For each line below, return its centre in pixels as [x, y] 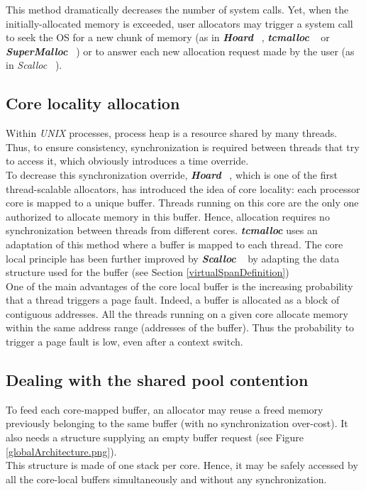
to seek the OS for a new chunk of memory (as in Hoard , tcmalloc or [168, 37]
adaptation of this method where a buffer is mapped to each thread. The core [174, 244]
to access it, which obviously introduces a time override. [127, 161]
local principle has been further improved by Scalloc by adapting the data [173, 258]
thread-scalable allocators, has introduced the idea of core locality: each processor [183, 188]
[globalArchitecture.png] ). [61, 451]
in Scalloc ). [34, 65]
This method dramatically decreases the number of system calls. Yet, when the [177, 9]
